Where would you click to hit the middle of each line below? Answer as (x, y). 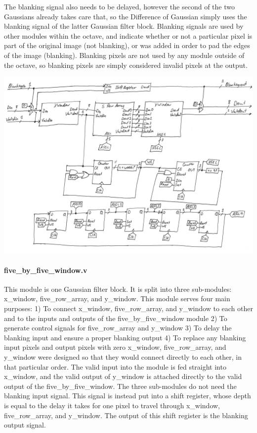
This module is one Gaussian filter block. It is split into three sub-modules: (118, 289)
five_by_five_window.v (46, 270)
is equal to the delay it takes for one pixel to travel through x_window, (112, 406)
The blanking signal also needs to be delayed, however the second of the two (119, 6)
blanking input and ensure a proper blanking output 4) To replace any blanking (125, 337)
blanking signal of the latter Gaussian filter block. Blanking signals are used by (124, 26)
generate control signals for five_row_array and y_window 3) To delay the (118, 328)
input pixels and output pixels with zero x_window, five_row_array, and (115, 347)
